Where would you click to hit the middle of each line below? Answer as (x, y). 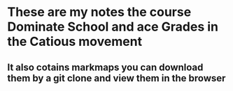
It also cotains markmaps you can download (105, 67)
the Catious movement (75, 42)
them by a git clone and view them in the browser (116, 78)
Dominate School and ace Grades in (113, 27)
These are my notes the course (99, 12)
